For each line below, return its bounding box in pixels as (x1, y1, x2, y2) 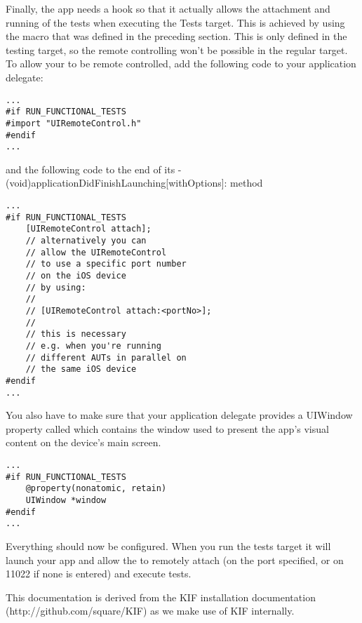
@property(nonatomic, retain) (25, 483, 167, 494)
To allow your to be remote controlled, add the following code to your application (6, 56, 356, 71)
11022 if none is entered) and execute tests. (6, 566, 192, 581)
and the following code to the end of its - (6, 161, 182, 176)
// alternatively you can (25, 236, 147, 246)
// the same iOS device (25, 364, 137, 375)
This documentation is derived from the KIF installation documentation (6, 589, 316, 604)
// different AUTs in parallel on (25, 352, 187, 363)
